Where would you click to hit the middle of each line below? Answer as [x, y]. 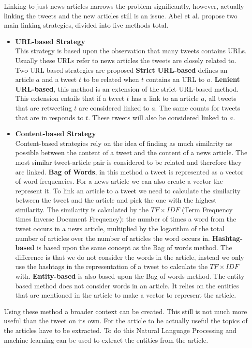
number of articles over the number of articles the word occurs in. [113, 238]
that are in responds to [49, 117]
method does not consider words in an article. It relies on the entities [136, 285]
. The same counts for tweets [198, 107]
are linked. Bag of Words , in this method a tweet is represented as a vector [129, 171]
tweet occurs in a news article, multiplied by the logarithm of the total [120, 229]
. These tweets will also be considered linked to [158, 117]
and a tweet [59, 79]
